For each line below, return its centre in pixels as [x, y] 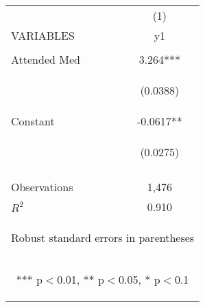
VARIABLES [43, 35]
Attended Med [46, 59]
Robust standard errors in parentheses [103, 237]
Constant [33, 121]
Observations [42, 187]
